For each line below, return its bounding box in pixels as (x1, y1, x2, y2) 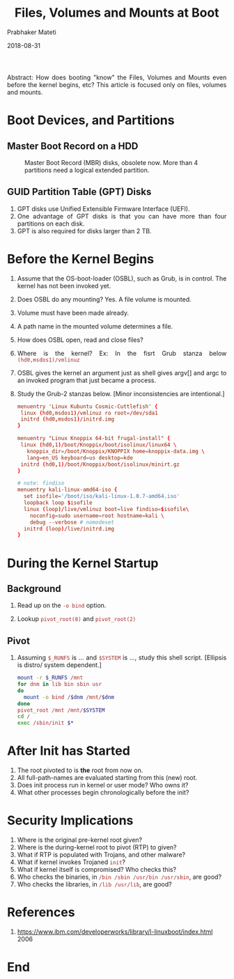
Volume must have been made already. (17, 308, 130, 317)
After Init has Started (7, 743, 131, 759)
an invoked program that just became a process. (17, 376, 156, 384)
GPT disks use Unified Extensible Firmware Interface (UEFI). (17, 204, 190, 213)
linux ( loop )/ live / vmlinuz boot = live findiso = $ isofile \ (24, 506, 189, 512)
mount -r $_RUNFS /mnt (17, 674, 84, 682)
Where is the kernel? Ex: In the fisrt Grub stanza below (17, 349, 227, 357)
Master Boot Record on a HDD (7, 140, 139, 152)
